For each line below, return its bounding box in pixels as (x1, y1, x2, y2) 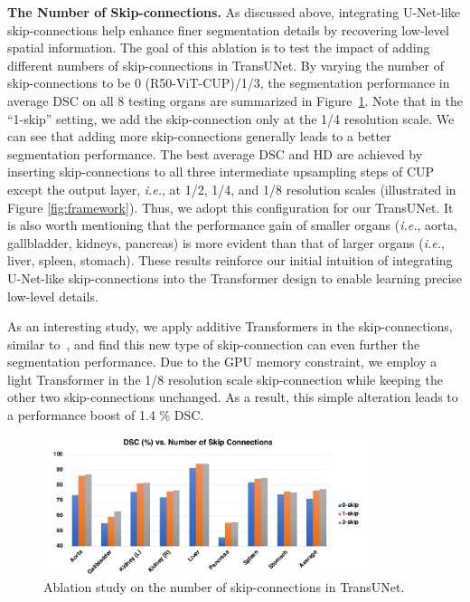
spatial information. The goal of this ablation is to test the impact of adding (7, 38, 430, 57)
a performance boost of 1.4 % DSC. (7, 406, 204, 425)
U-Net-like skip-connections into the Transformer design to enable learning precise (7, 268, 463, 287)
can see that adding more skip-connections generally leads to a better (7, 127, 391, 146)
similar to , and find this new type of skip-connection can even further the (7, 334, 420, 353)
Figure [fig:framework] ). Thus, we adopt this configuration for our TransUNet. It (7, 197, 454, 216)
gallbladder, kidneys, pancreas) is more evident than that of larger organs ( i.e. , (7, 233, 445, 252)
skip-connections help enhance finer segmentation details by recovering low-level (7, 20, 449, 39)
